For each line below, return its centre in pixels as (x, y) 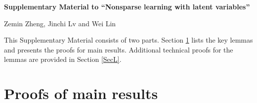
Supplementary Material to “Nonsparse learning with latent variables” (127, 6)
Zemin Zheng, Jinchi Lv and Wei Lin (60, 23)
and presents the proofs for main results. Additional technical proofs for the (119, 49)
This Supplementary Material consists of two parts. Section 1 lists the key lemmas (128, 40)
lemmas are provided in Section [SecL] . (63, 59)
